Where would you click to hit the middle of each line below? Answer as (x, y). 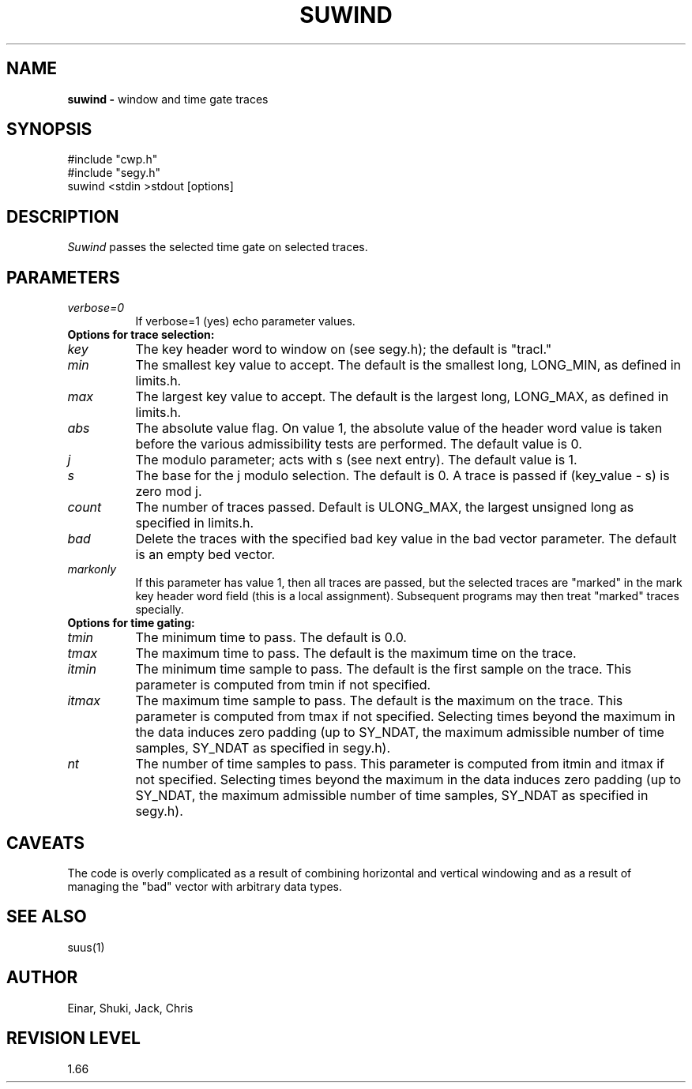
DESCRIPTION (63, 216)
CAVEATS (45, 843)
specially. (160, 610)
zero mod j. (169, 492)
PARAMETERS (63, 277)
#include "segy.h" (114, 173)
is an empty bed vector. (205, 555)
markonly (92, 569)
